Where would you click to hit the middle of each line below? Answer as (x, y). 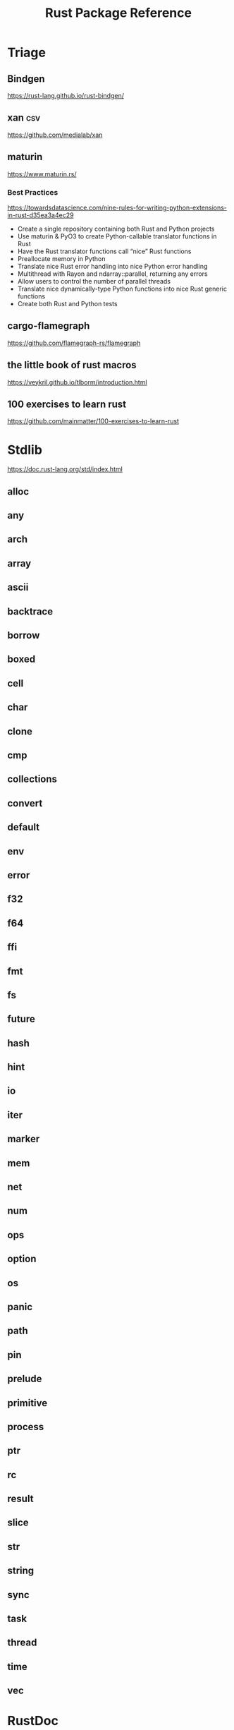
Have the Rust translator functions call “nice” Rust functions (104, 251)
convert (25, 803)
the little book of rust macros (72, 365)
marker (24, 1139)
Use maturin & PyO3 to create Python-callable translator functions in (117, 236)
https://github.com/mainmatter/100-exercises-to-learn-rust (93, 421)
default (24, 827)
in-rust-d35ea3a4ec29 (41, 215)
